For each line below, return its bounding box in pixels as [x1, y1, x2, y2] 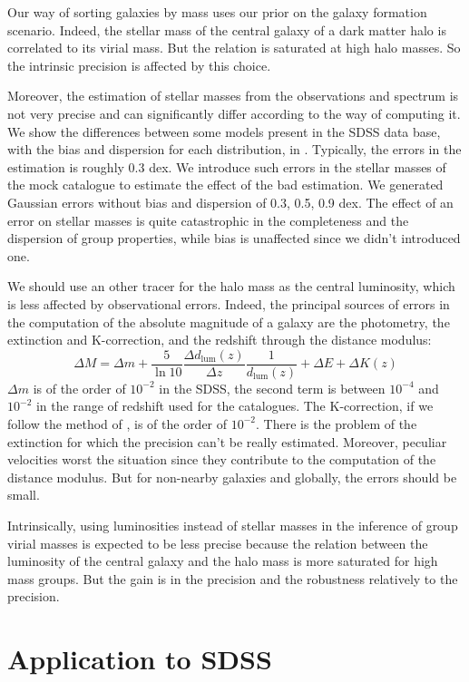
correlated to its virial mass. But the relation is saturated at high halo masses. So [7, 38, 461, 57]
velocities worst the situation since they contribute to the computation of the [7, 450, 436, 469]
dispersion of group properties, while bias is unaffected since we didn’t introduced [7, 229, 461, 248]
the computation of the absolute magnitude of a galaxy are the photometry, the [7, 312, 450, 331]
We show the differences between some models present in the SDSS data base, [7, 122, 441, 141]
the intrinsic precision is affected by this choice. [7, 55, 271, 74]
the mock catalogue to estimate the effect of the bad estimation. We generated [7, 175, 444, 194]
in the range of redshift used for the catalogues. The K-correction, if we [35, 396, 434, 415]
